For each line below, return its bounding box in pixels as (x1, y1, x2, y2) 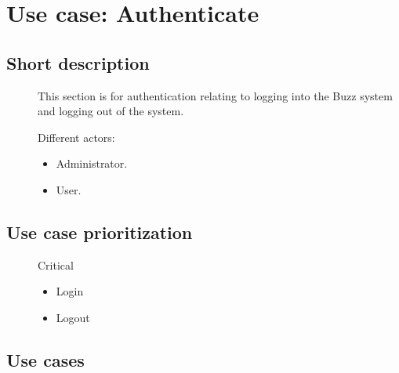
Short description (6, 50, 150, 74)
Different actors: (38, 129, 115, 145)
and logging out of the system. (38, 103, 184, 119)
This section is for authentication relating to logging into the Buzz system (38, 87, 393, 103)
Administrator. (56, 155, 128, 172)
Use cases (6, 347, 85, 371)
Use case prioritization (6, 219, 193, 244)
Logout (56, 309, 90, 325)
